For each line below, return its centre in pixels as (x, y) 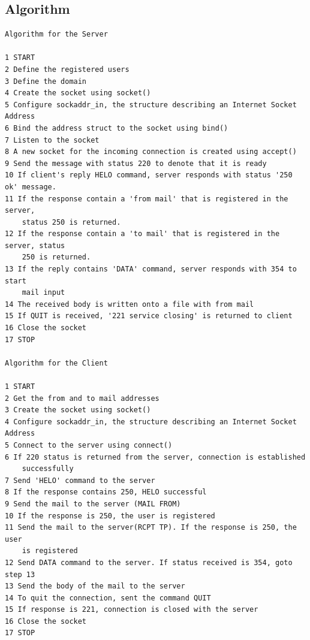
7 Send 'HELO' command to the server (80, 480)
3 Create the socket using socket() (78, 410)
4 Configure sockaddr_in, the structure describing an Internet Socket (151, 422)
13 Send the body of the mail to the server (95, 586)
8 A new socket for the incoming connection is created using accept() (151, 152)
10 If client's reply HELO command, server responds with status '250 (149, 175)
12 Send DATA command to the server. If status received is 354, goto (149, 562)
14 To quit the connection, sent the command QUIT (108, 598)
